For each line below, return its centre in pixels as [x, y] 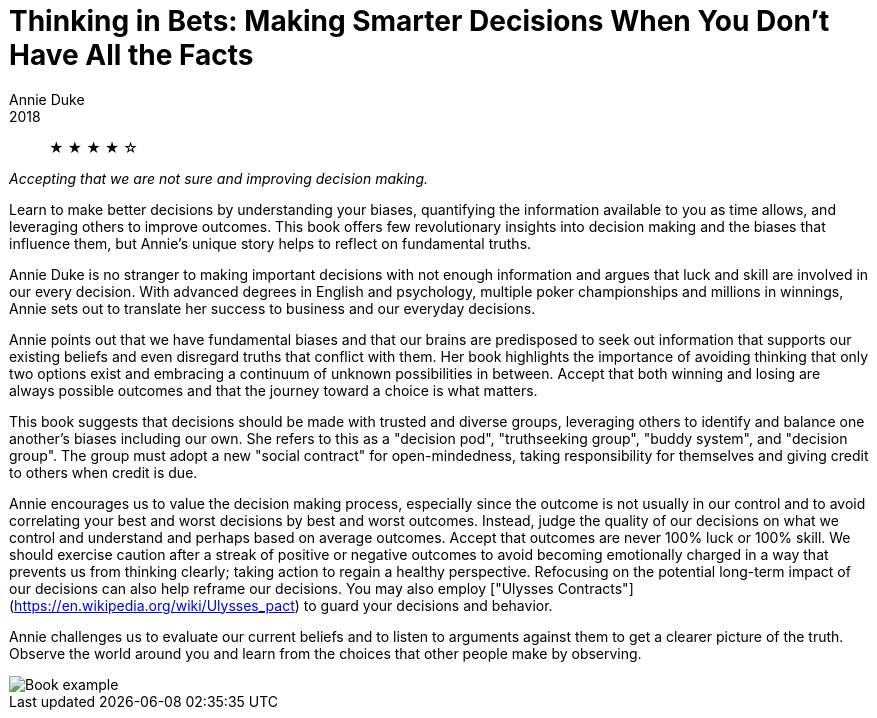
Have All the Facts [131, 55]
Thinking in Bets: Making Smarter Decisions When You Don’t [419, 21]
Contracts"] [595, 588]
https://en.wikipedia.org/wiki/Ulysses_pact [154, 605]
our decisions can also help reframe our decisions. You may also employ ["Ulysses [281, 588]
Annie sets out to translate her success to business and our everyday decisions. [272, 308]
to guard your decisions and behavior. [428, 605]
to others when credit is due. [103, 472]
